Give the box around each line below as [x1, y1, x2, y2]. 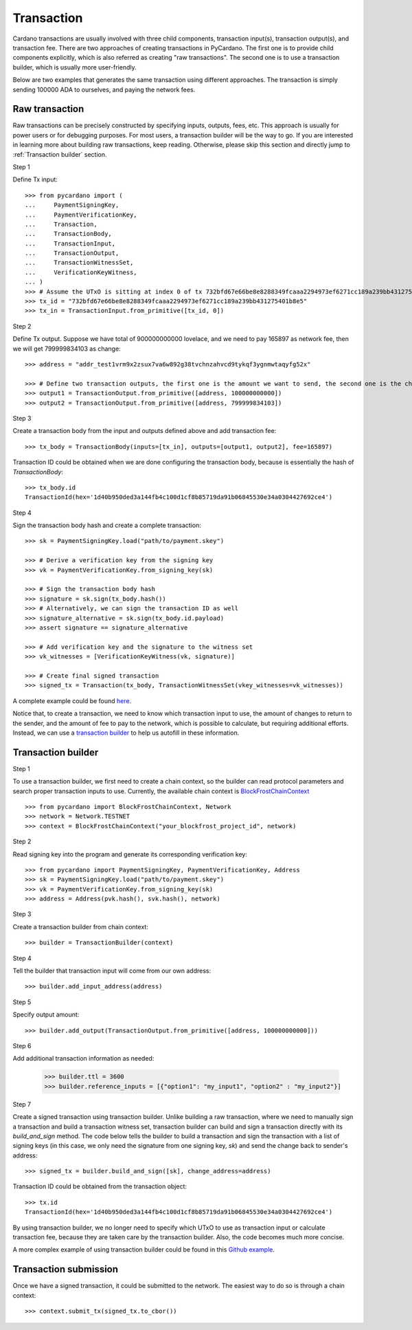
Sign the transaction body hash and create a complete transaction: [12, 521, 202, 529]
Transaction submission [12, 1263, 119, 1275]
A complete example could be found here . [12, 696, 132, 705]
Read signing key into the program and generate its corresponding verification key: [12, 850, 247, 858]
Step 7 [12, 1100, 32, 1108]
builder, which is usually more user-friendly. [12, 63, 137, 71]
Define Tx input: [12, 175, 58, 184]
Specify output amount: [12, 1010, 80, 1019]
